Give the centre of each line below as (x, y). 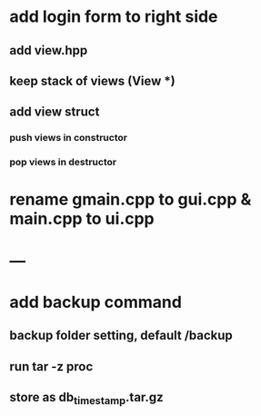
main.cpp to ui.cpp (82, 219)
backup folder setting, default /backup (121, 336)
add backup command (95, 302)
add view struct (55, 112)
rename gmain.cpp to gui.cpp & (130, 199)
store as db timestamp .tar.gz (86, 398)
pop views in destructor (63, 163)
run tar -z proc (51, 366)
